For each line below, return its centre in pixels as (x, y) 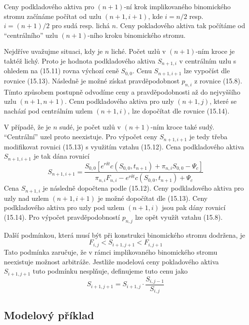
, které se (223, 101)
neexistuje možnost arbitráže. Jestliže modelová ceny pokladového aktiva (111, 261)
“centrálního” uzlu (31, 35)
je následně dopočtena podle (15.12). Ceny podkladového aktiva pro (143, 188)
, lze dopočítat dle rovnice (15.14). (179, 110)
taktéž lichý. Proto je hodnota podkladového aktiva (80, 60)
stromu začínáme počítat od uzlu (53, 16)
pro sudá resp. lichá (81, 25)
